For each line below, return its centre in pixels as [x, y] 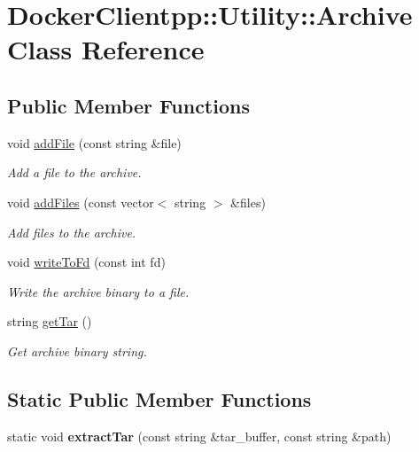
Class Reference [106, 49]
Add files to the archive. [72, 232]
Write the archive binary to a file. [98, 291]
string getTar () [50, 321]
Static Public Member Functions [159, 398]
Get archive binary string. [77, 351]
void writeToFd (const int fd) [86, 262]
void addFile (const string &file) [94, 142]
